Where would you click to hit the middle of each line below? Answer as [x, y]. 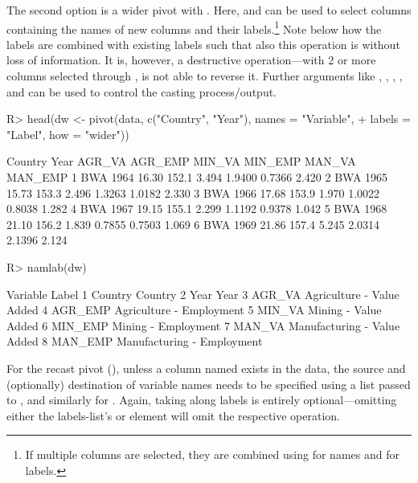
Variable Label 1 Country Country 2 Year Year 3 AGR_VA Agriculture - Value [203, 294]
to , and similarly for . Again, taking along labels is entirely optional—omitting [202, 400]
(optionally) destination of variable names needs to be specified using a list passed [209, 384]
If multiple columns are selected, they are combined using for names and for [212, 454]
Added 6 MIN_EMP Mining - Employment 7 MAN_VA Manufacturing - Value [203, 325]
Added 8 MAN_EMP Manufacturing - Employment [135, 341]
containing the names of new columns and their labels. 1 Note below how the [194, 27]
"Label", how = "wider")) [68, 134]
